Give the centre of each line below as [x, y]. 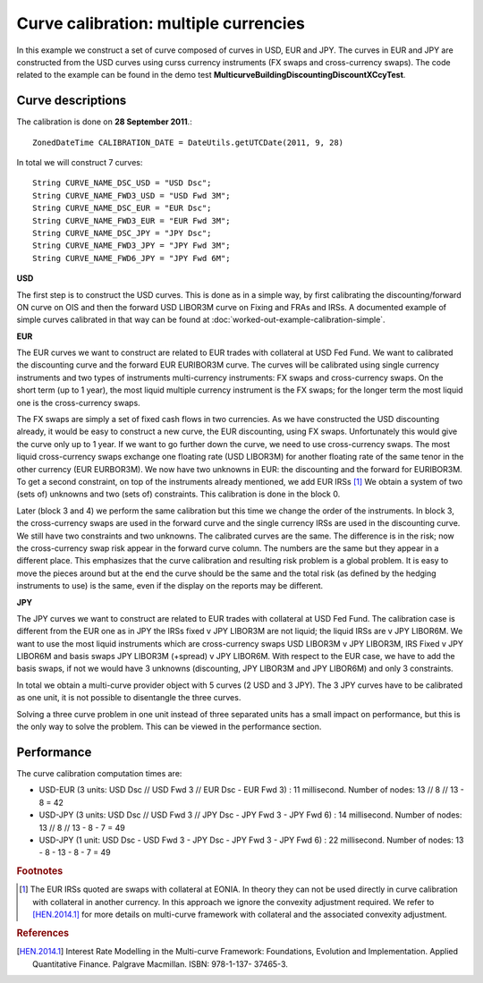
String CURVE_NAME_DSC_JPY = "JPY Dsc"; [122, 233]
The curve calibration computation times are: [99, 773]
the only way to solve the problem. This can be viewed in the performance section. [169, 727]
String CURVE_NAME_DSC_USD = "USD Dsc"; [122, 183]
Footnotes [40, 871]
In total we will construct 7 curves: [80, 163]
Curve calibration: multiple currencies [161, 23]
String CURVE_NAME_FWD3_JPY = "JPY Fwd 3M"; [132, 246]
